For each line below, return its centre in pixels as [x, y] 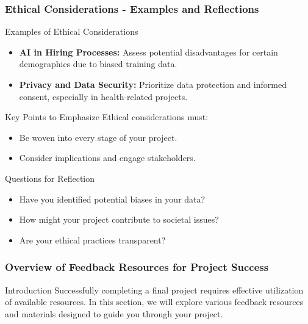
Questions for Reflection [50, 178]
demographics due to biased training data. [98, 64]
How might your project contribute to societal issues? [119, 219]
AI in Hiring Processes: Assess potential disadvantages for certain [149, 52]
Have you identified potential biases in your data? [112, 199]
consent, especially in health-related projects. [103, 96]
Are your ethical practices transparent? [92, 239]
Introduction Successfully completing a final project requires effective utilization [154, 290]
